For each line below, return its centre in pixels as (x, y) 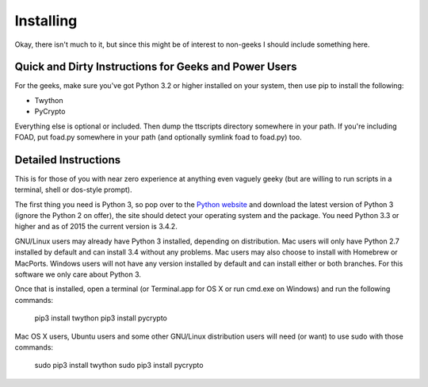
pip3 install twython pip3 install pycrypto (101, 318)
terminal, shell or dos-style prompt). (73, 190)
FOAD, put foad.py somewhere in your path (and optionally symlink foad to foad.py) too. (159, 137)
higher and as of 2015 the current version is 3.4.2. (96, 227)
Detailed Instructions (68, 160)
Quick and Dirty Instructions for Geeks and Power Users (156, 67)
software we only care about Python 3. (78, 274)
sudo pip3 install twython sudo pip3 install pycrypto (119, 366)
